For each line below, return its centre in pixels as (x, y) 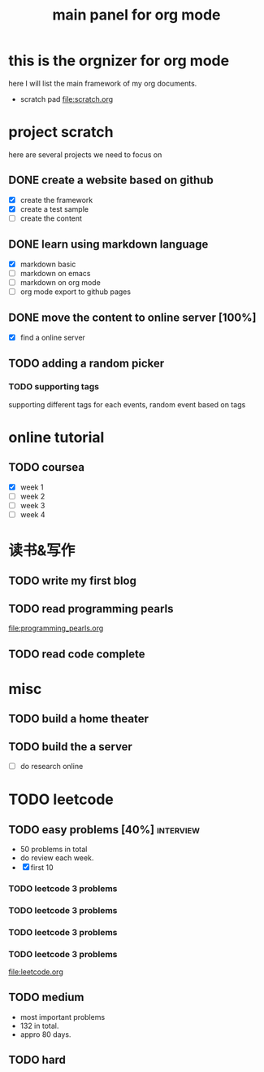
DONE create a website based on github (111, 180)
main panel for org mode (136, 15)
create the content (51, 218)
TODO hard (37, 1060)
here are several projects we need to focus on (85, 154)
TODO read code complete (77, 654)
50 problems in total (54, 849)
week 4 (32, 514)
